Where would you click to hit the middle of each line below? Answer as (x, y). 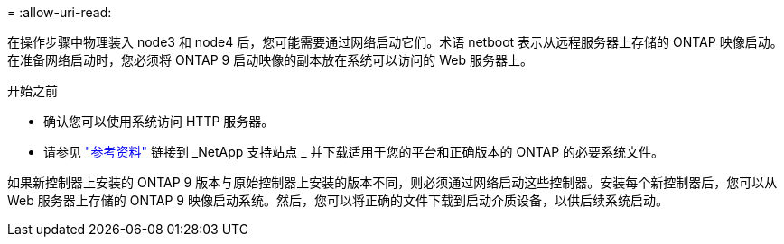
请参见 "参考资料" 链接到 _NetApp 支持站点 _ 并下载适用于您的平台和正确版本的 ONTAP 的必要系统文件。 (354, 152)
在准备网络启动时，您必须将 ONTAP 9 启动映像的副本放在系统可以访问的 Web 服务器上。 (270, 60)
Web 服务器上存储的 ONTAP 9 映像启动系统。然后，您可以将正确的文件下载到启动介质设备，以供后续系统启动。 (338, 200)
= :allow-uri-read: (60, 12)
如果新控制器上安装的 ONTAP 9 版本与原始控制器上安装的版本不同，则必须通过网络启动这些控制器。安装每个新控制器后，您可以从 (392, 182)
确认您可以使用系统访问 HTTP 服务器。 (159, 121)
